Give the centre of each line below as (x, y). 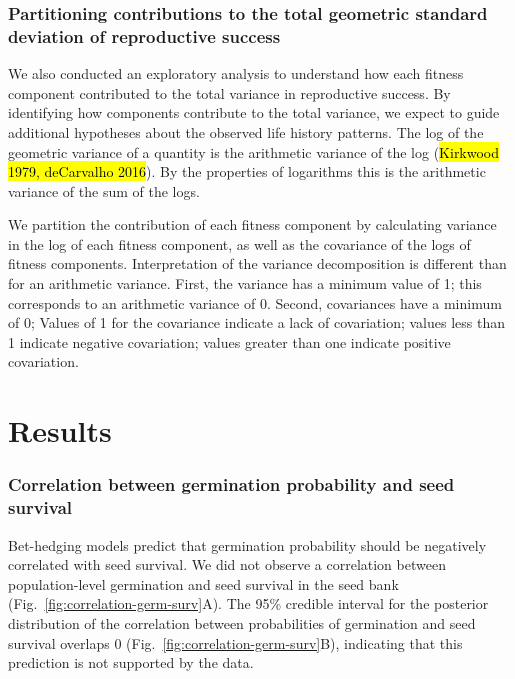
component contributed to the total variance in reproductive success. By (229, 92)
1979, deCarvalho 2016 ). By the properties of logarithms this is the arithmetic (247, 171)
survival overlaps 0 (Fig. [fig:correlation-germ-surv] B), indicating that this (235, 642)
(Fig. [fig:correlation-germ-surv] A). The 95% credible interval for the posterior (248, 603)
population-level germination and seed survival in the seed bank (203, 583)
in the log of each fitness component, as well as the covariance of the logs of (239, 243)
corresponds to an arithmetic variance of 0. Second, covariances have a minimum (255, 302)
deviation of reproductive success (144, 35)
